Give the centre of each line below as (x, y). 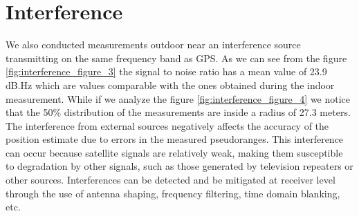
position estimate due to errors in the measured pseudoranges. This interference (175, 139)
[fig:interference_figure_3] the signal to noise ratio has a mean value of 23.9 (166, 71)
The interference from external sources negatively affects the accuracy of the (167, 125)
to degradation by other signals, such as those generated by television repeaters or (179, 166)
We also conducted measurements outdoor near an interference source (153, 45)
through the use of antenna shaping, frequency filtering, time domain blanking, (173, 193)
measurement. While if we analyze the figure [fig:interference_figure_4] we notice (178, 98)
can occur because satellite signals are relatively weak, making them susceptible (174, 152)
